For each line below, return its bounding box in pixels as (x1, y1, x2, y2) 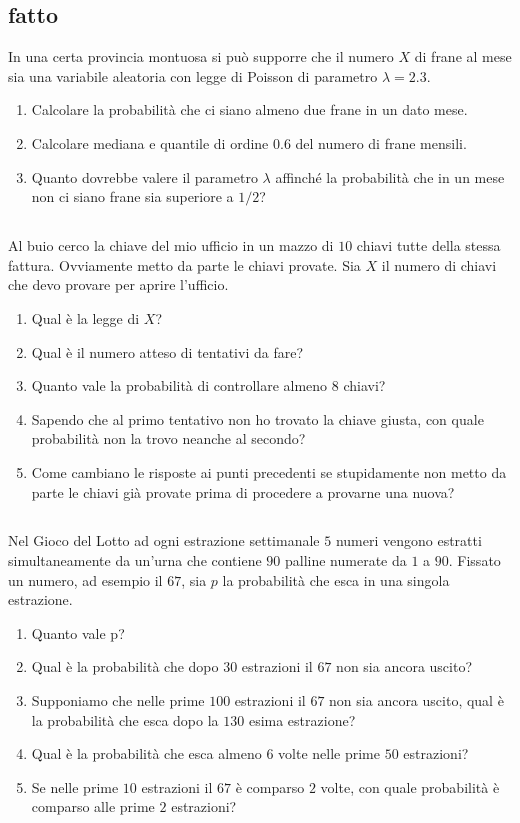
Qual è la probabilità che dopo (31, 656, 219, 677)
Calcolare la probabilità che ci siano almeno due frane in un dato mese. (31, 99, 468, 120)
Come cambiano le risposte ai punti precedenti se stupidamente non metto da (31, 461, 507, 482)
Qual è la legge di (31, 307, 140, 328)
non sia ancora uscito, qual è (329, 690, 504, 711)
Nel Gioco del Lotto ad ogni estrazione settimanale (8, 530, 320, 551)
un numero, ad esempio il (8, 569, 163, 590)
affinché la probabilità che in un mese (275, 166, 505, 187)
